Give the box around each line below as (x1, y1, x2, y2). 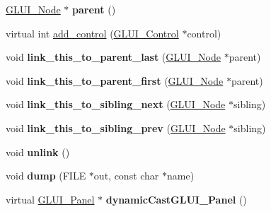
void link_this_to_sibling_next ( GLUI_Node (6, 97, 226, 112)
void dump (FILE (6, 168, 86, 183)
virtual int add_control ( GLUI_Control (6, 25, 179, 40)
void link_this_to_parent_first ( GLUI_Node (6, 73, 224, 88)
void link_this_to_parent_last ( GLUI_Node (6, 49, 221, 64)
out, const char (93, 168, 159, 183)
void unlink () (6, 144, 70, 159)
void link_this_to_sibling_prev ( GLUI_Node (6, 120, 226, 135)
